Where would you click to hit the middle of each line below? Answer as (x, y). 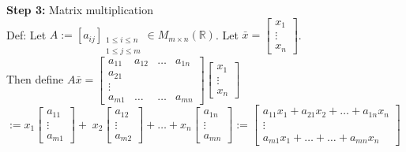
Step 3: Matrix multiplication (80, 9)
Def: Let (26, 34)
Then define (35, 78)
